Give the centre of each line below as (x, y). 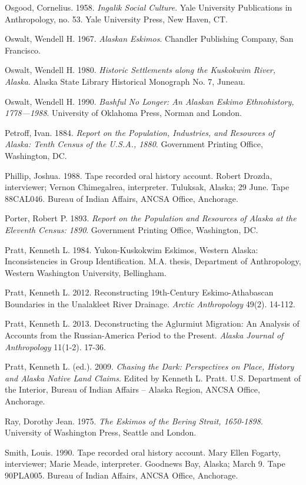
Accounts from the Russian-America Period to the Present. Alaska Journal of (144, 335)
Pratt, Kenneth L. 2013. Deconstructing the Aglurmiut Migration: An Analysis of (152, 323)
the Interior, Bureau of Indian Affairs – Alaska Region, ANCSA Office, (132, 389)
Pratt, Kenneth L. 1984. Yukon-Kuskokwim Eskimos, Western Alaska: (132, 249)
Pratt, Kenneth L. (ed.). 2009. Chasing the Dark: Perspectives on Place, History (149, 366)
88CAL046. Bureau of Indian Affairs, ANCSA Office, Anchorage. (122, 198)
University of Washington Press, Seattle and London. (101, 432)
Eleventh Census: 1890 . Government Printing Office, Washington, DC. (132, 229)
